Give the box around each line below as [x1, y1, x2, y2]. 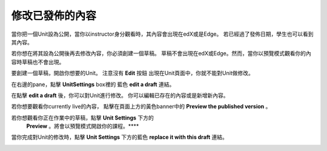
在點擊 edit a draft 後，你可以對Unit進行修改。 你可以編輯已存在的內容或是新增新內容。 [11, 92, 229, 99]
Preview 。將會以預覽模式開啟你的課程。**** [26, 122, 139, 130]
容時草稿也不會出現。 [11, 58, 65, 65]
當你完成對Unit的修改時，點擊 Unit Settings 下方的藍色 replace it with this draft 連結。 [11, 133, 228, 141]
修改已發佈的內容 [11, 9, 97, 22]
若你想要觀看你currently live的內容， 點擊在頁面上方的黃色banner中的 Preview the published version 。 [11, 103, 271, 110]
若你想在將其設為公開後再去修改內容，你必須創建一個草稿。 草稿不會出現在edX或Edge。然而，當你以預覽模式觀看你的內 [11, 50, 311, 57]
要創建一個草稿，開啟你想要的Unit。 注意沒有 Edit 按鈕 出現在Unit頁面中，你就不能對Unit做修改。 [11, 70, 254, 77]
